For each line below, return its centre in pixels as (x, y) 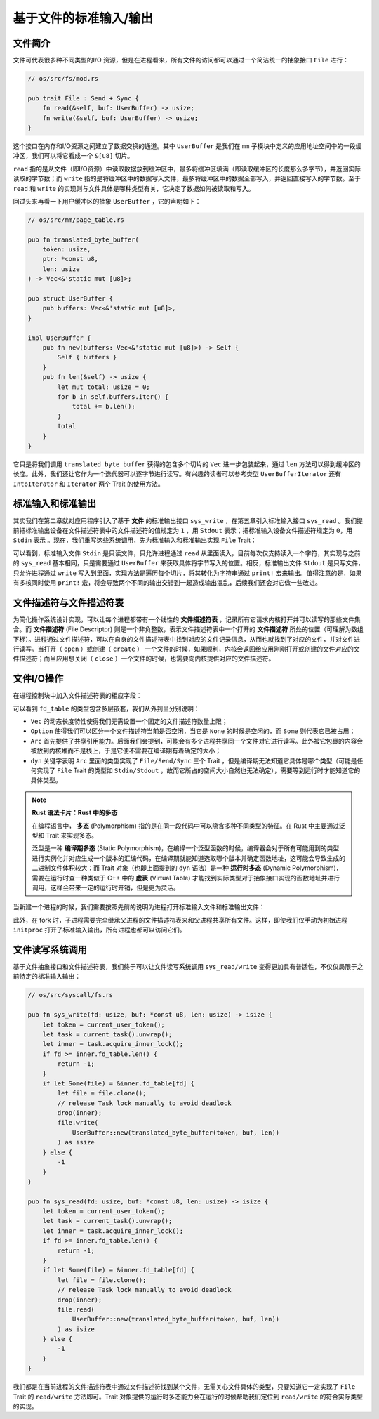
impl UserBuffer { (59, 338)
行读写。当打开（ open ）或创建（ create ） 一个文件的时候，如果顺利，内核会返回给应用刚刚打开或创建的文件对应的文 (186, 649)
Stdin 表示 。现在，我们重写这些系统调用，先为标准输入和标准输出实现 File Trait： (135, 540)
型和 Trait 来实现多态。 (65, 835)
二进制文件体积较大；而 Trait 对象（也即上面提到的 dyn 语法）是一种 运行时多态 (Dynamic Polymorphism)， (187, 868)
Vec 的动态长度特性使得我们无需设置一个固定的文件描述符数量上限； (129, 721)
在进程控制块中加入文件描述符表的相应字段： (78, 696)
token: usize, (67, 250)
